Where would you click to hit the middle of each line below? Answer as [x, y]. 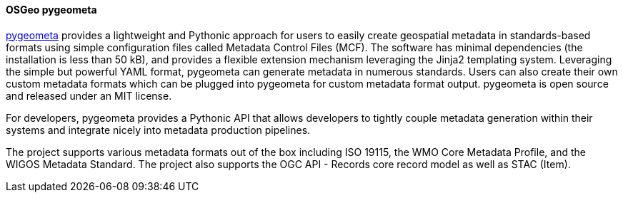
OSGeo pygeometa [51, 10]
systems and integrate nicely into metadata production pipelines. [158, 130]
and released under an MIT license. [89, 95]
